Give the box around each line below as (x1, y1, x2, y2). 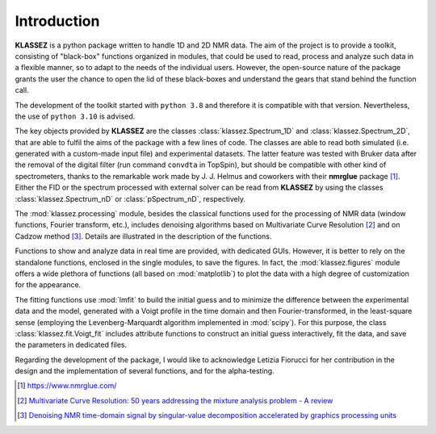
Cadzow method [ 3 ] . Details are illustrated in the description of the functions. (15, 231, 272, 241)
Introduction (15, 12, 100, 30)
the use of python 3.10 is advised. (15, 111, 136, 121)
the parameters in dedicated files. (15, 340, 128, 350)
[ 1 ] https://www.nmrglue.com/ (17, 381, 117, 390)
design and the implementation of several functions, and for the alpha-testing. (15, 366, 275, 376)
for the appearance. (15, 280, 82, 290)
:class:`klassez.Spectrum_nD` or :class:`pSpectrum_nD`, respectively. (15, 194, 246, 203)
